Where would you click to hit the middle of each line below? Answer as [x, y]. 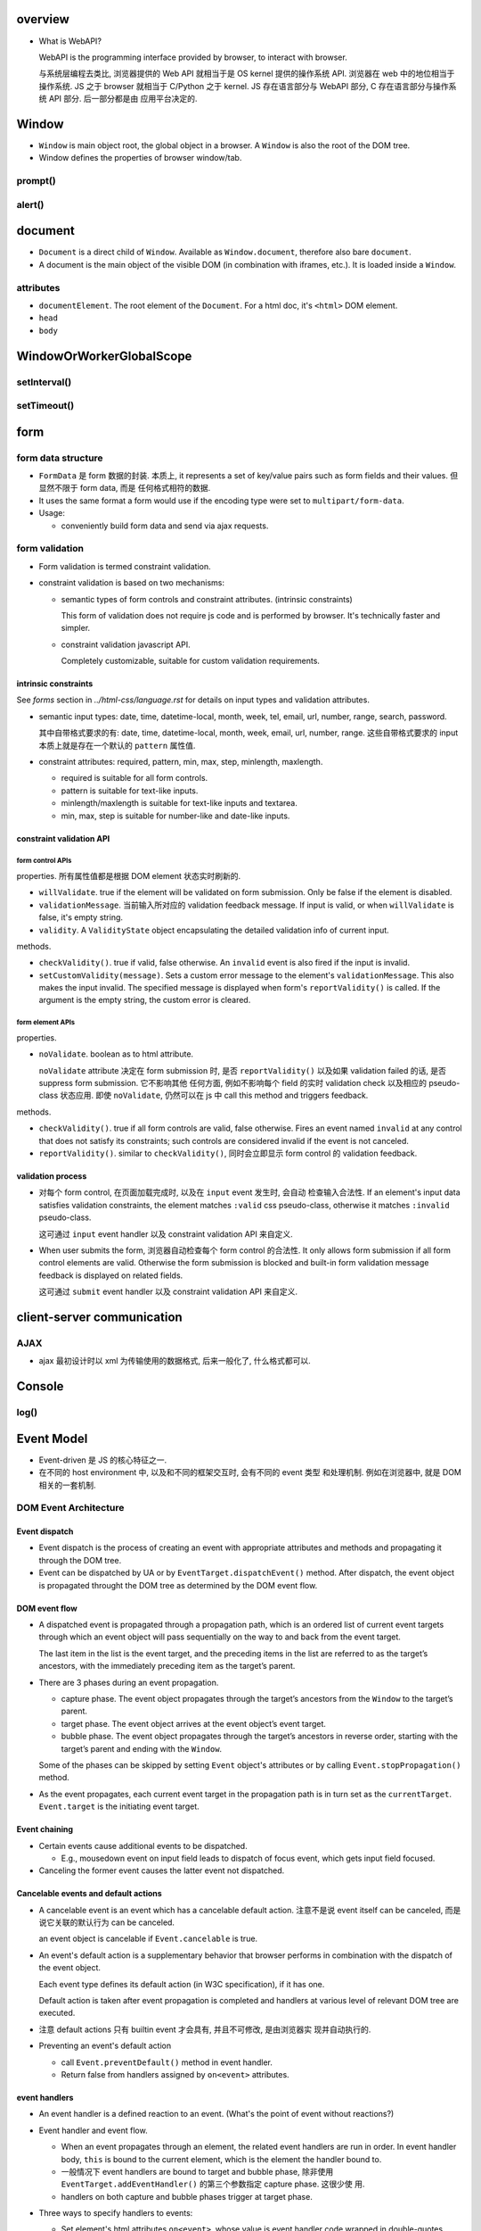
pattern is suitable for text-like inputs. [130, 791]
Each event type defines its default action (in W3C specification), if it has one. [182, 1984]
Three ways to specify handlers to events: [116, 2213]
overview [43, 19]
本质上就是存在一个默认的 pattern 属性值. [117, 745]
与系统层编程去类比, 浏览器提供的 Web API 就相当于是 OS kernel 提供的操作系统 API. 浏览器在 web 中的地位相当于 [247, 74]
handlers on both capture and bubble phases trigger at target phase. [187, 2196]
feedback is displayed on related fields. [111, 1275]
